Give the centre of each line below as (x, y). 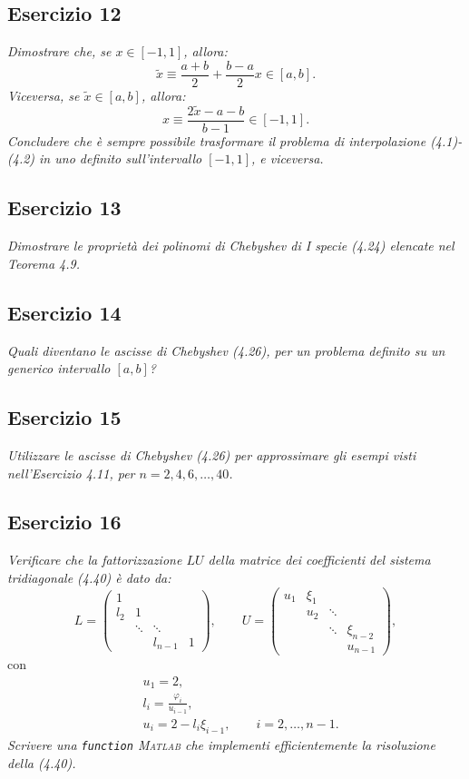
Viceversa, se (44, 95)
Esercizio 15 (64, 417)
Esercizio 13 (64, 207)
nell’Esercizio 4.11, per (71, 473)
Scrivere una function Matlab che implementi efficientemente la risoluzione (221, 744)
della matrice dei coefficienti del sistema (319, 560)
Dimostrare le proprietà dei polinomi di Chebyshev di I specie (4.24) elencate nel (231, 246)
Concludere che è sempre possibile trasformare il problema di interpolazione (217, 140)
